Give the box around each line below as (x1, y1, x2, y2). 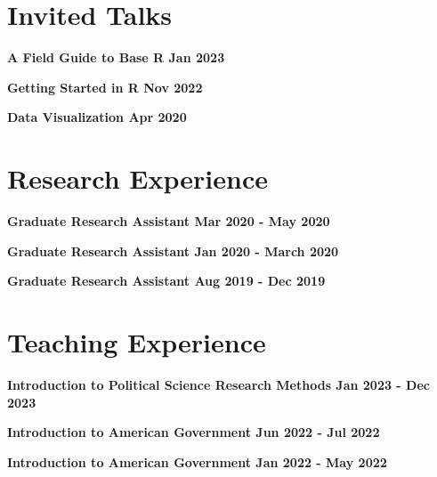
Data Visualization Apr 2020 (7, 108, 187, 126)
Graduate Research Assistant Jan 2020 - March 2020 (7, 241, 339, 260)
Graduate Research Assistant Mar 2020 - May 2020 (7, 212, 330, 230)
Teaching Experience (7, 324, 266, 360)
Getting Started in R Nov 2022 (7, 77, 203, 96)
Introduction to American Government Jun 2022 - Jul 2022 (7, 423, 380, 441)
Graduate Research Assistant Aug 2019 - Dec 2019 (7, 271, 326, 290)
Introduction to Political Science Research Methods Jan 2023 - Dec (7, 375, 430, 393)
